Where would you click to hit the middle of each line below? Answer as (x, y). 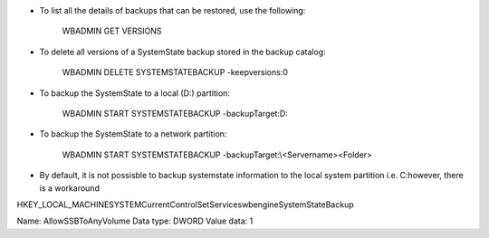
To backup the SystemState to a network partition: (133, 134)
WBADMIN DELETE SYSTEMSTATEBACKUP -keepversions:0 (175, 72)
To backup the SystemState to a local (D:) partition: (135, 93)
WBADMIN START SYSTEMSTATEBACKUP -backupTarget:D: (175, 113)
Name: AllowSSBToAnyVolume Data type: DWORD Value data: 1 (135, 221)
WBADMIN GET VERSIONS (112, 31)
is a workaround (69, 188)
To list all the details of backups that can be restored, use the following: (173, 10)
